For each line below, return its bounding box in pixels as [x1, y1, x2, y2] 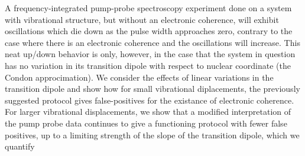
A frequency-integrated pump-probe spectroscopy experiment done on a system [5, 2, 292, 14]
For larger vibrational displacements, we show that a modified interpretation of [5, 105, 291, 118]
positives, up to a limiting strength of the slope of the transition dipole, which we [5, 128, 300, 141]
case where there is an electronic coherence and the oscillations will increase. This [5, 36, 300, 48]
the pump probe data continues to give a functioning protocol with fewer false [5, 117, 287, 129]
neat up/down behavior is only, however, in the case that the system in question [5, 48, 296, 60]
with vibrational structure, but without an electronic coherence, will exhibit [5, 13, 279, 25]
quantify [5, 140, 35, 152]
